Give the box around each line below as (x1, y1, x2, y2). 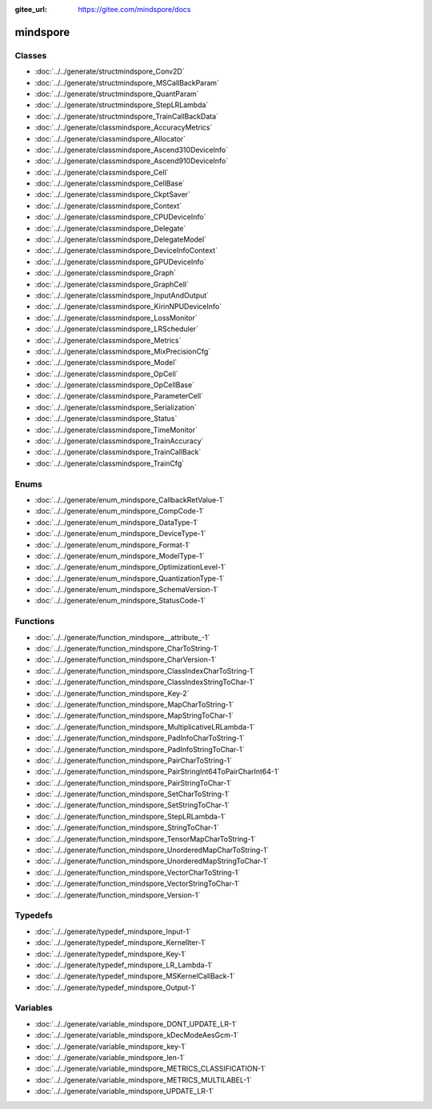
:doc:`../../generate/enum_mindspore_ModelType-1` (34, 550, 205, 560)
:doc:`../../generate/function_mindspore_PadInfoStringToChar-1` (34, 744, 245, 754)
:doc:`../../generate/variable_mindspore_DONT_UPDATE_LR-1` (34, 1019, 238, 1028)
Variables (14, 1003, 54, 1014)
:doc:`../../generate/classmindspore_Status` (34, 414, 178, 423)
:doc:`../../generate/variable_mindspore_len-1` (34, 1053, 186, 1063)
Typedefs (14, 910, 54, 921)
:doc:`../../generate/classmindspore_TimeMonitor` (34, 425, 198, 434)
